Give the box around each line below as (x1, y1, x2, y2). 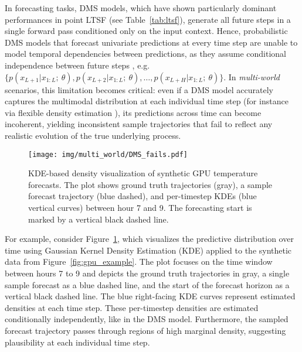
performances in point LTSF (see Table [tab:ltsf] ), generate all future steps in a (5, 13, 291, 25)
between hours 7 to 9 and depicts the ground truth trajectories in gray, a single (5, 266, 290, 279)
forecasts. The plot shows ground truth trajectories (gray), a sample (28, 178, 273, 190)
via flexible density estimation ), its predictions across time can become (5, 106, 262, 118)
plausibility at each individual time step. (5, 336, 150, 348)
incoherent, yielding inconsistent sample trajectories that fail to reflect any (5, 118, 273, 130)
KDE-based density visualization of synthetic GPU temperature (28, 167, 258, 179)
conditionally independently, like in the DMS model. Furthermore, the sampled (5, 313, 289, 325)
